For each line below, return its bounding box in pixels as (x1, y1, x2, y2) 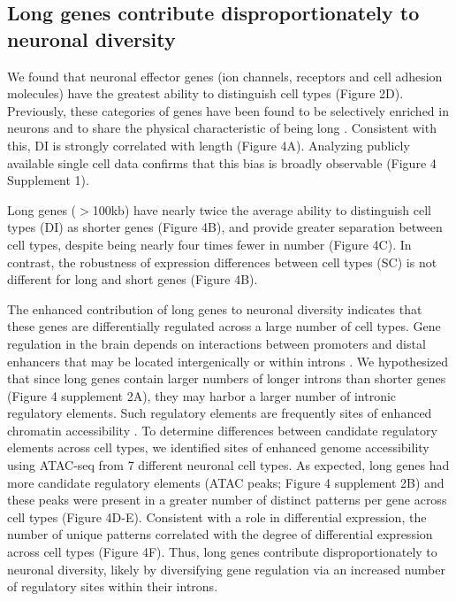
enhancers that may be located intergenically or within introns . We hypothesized (7, 351, 448, 370)
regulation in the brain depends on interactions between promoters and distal (7, 334, 426, 352)
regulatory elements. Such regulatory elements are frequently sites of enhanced (7, 404, 432, 422)
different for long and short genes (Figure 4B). (7, 270, 258, 289)
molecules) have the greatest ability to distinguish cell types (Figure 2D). (7, 84, 404, 103)
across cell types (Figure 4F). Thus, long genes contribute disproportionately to (7, 543, 437, 561)
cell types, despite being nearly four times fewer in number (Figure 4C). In (7, 235, 412, 253)
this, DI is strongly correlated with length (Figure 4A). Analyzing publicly (7, 135, 410, 154)
